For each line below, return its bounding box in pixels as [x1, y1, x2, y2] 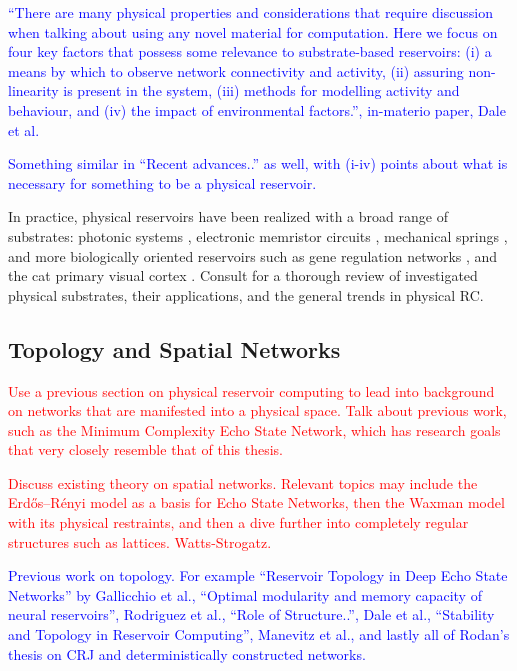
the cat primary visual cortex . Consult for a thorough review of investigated [8, 265, 478, 286]
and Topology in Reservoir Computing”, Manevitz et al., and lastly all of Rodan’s [8, 624, 510, 645]
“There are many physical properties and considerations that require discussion [8, 2, 493, 22]
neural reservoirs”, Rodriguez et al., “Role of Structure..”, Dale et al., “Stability [8, 604, 495, 625]
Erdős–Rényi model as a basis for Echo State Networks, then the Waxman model [8, 492, 505, 513]
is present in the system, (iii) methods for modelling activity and [63, 80, 460, 101]
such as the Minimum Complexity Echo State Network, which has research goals [8, 419, 501, 440]
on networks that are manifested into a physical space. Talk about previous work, [8, 400, 507, 421]
